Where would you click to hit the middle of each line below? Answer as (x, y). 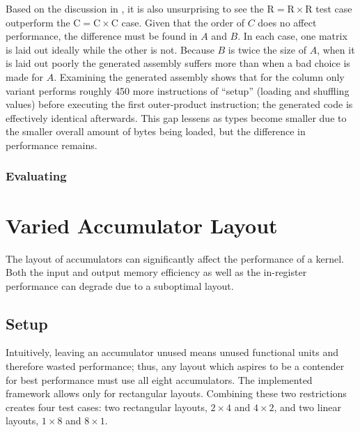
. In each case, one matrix (292, 36)
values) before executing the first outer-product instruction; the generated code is (179, 104)
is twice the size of (267, 49)
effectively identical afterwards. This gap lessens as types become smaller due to (176, 117)
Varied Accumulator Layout (142, 225)
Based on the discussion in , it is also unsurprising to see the (135, 8)
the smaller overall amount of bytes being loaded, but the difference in (156, 131)
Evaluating (36, 176)
